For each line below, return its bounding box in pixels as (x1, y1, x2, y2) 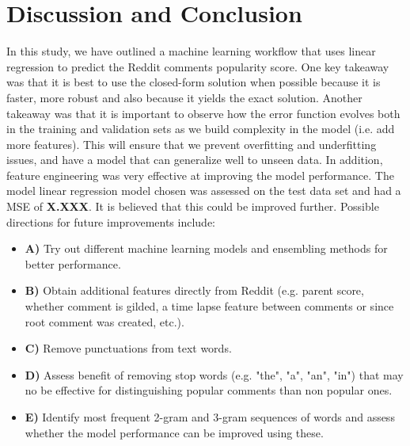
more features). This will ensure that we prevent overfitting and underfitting (6, 135, 377, 152)
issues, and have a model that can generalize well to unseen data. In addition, (6, 151, 383, 168)
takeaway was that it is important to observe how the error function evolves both (6, 105, 401, 121)
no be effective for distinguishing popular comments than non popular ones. (25, 382, 393, 398)
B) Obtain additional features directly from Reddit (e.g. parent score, (25, 282, 364, 299)
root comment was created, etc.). (25, 313, 184, 330)
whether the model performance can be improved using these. (25, 424, 324, 440)
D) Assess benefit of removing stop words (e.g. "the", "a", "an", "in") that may (25, 366, 404, 383)
